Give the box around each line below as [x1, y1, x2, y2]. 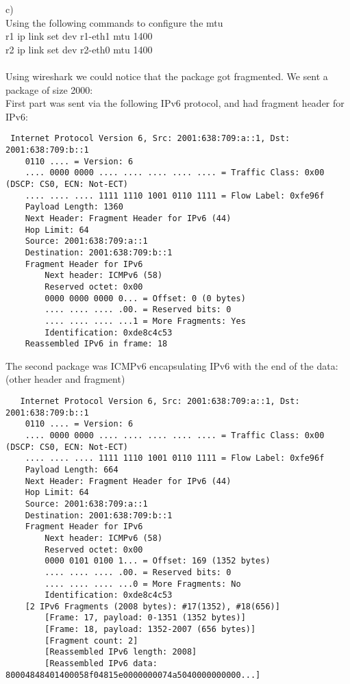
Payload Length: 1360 [25, 202, 123, 212]
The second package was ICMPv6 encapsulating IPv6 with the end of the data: [5, 358, 338, 372]
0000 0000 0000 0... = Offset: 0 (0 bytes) [45, 293, 246, 303]
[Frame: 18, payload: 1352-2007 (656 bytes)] [45, 624, 256, 635]
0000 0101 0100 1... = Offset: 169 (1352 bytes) [45, 556, 271, 566]
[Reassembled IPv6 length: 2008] [45, 647, 197, 657]
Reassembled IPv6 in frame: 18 [25, 339, 168, 349]
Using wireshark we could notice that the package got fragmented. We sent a [5, 68, 328, 83]
